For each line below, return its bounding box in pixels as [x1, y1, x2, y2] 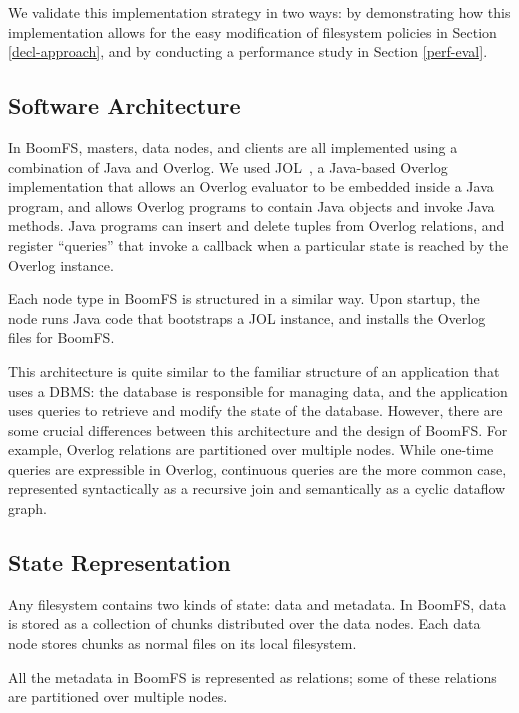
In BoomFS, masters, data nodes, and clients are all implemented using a [8, 136, 458, 157]
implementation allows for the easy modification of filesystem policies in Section [8, 21, 497, 42]
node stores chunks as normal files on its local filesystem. [8, 633, 357, 654]
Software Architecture [8, 90, 241, 121]
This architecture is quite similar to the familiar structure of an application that [8, 360, 500, 381]
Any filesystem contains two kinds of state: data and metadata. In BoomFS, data [8, 593, 507, 614]
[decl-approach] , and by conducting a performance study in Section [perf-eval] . [8, 41, 488, 62]
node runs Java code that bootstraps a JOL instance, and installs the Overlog [8, 307, 486, 328]
